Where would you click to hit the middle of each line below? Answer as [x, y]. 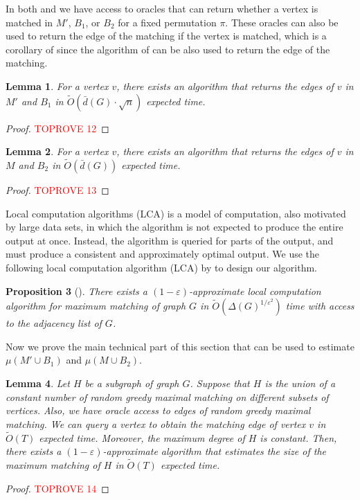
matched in [29, 22]
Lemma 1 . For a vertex [57, 86]
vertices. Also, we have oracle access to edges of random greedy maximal [158, 410]
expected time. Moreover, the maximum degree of [142, 437]
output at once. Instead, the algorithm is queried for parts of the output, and [170, 240]
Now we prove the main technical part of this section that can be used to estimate [180, 346]
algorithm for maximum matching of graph [96, 306]
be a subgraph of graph [132, 383]
